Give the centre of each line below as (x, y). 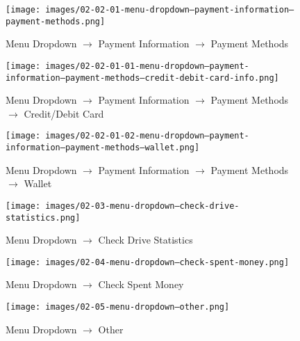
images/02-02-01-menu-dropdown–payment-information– (170, 10)
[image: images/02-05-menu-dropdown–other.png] (118, 307)
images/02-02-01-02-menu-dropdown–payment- (147, 136)
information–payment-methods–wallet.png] (103, 148)
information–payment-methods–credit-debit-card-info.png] (142, 78)
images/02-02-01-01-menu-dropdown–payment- (147, 66)
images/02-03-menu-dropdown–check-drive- (142, 206)
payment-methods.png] (56, 21)
